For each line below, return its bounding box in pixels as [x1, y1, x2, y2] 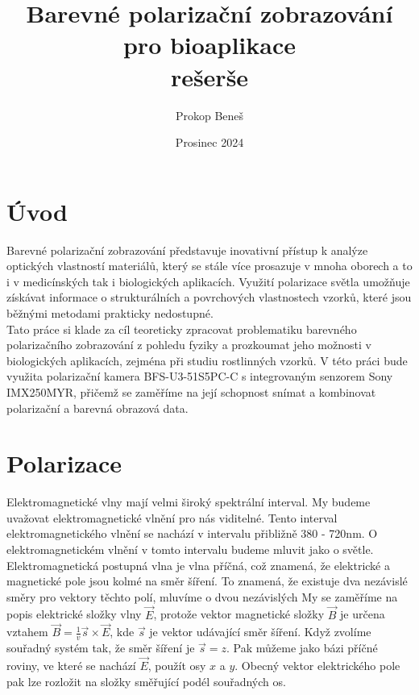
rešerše [170, 60, 249, 93]
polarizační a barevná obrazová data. [6, 399, 189, 416]
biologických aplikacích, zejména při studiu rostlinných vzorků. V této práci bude [6, 352, 408, 368]
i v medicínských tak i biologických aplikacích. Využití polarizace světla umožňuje [6, 273, 410, 289]
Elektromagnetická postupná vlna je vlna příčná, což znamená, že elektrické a [6, 556, 390, 573]
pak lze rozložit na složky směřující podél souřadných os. [6, 672, 286, 689]
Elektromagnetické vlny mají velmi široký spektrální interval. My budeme [6, 493, 371, 510]
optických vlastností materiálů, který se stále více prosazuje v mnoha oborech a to [6, 257, 413, 274]
